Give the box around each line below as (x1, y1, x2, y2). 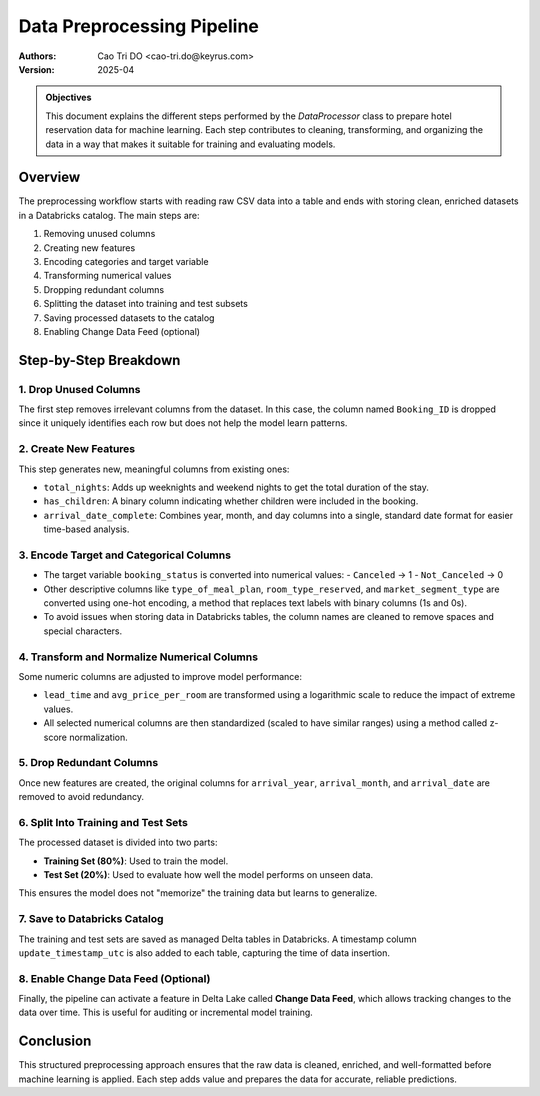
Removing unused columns (43, 228, 156, 240)
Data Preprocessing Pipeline (18, 15, 260, 37)
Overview (18, 169, 81, 186)
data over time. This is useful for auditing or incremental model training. (18, 1006, 314, 1019)
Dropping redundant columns (43, 283, 165, 295)
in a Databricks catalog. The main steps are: (18, 209, 200, 221)
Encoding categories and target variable (43, 255, 209, 267)
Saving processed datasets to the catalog (43, 311, 215, 324)
